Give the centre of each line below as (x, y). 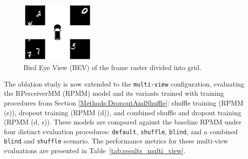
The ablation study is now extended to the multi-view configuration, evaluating (124, 83)
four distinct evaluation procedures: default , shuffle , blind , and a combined (121, 131)
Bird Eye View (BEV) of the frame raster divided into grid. (113, 67)
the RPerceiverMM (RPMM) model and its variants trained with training (114, 93)
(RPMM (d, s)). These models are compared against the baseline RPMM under (123, 122)
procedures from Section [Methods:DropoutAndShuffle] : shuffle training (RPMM (124, 103)
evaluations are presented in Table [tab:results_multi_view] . (95, 150)
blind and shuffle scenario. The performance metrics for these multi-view (116, 141)
